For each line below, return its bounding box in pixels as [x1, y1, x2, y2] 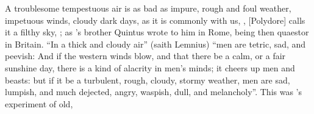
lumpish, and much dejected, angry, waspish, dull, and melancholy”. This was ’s [5, 85, 302, 98]
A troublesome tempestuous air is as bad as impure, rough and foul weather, [5, 2, 291, 14]
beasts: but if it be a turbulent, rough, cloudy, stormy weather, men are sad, [5, 73, 290, 86]
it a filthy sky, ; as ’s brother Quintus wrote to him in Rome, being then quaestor [5, 26, 309, 38]
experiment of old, [5, 97, 73, 110]
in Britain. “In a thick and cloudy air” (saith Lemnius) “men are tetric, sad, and [5, 37, 306, 50]
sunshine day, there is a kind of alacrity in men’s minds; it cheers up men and [5, 61, 295, 74]
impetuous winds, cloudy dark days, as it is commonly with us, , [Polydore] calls [5, 13, 305, 26]
